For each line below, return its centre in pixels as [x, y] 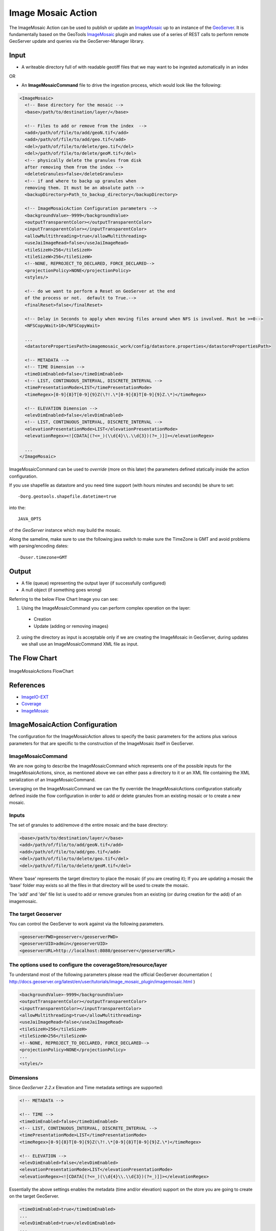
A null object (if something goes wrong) [61, 590]
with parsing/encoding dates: [39, 546]
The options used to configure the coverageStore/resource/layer [88, 965]
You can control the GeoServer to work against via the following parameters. [87, 924]
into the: [17, 508]
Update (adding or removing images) [71, 626]
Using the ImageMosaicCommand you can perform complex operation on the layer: [106, 608]
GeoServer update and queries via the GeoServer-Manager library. [77, 41]
